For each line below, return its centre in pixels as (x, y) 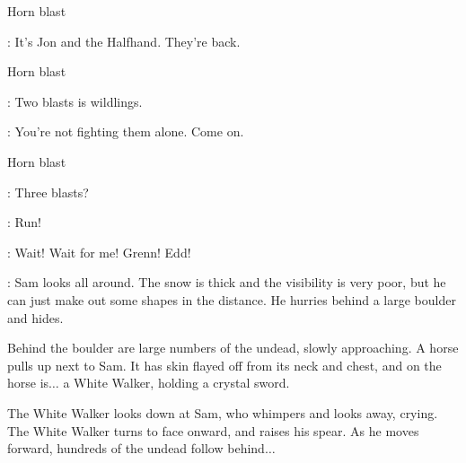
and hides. (35, 317)
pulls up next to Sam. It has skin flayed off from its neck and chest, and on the (224, 365)
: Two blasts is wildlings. (75, 101)
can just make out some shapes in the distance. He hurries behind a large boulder (232, 299)
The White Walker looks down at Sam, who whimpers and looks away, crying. (223, 412)
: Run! (24, 222)
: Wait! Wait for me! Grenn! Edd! (99, 252)
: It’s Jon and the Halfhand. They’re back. (124, 41)
